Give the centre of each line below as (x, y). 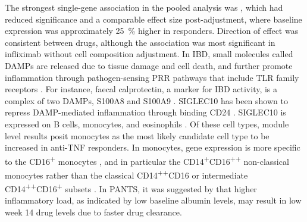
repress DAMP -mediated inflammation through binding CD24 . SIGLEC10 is (145, 112)
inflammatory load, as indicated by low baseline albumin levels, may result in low (153, 200)
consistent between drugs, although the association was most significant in (140, 42)
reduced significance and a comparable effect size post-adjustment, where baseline (153, 19)
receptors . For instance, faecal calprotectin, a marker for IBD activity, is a (141, 89)
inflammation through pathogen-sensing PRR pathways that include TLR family (152, 77)
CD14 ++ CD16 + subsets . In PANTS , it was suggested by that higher (131, 188)
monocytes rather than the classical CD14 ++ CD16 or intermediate (126, 174)
